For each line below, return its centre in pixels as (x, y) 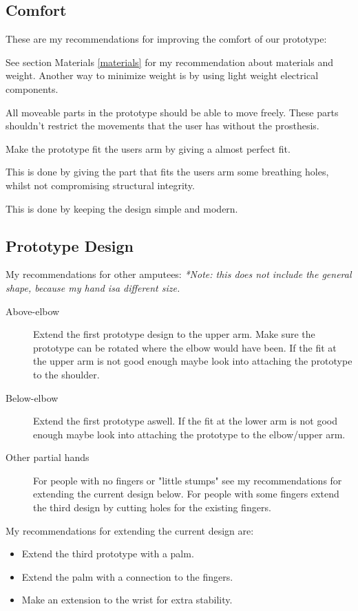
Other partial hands (48, 457)
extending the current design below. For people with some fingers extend (186, 494)
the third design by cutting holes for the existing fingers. (152, 507)
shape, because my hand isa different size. (93, 287)
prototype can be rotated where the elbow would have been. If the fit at (185, 347)
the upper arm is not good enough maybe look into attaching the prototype (193, 361)
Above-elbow (33, 311)
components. (32, 88)
